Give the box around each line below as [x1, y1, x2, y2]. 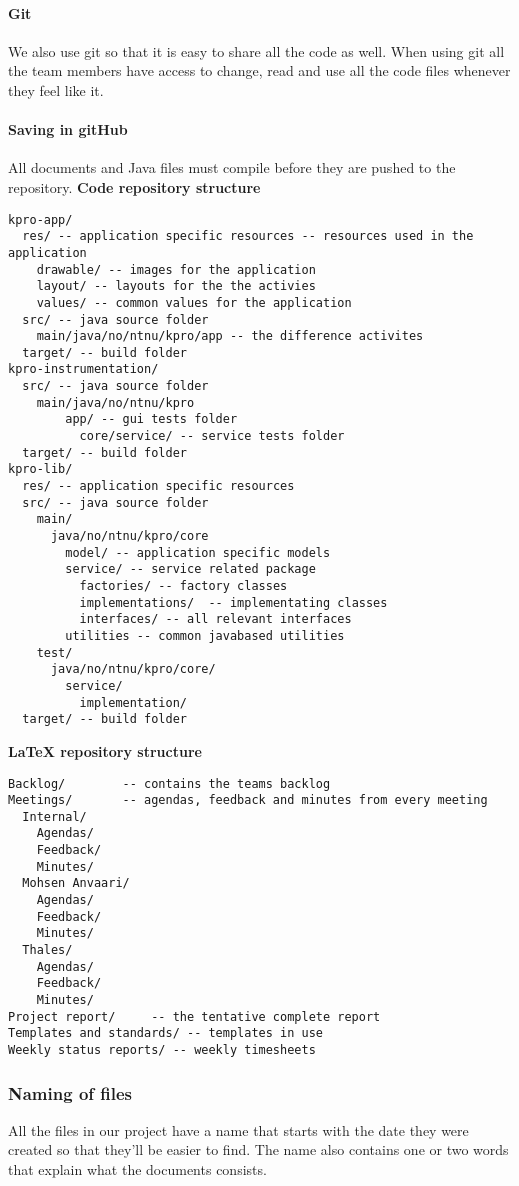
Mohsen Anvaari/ [22, 876, 130, 891]
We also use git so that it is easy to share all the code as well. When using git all [8, 40, 505, 61]
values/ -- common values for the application [36, 295, 352, 310]
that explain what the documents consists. [8, 1159, 267, 1180]
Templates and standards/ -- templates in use [8, 1026, 323, 1041]
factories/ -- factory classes [79, 579, 288, 593]
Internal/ [22, 809, 87, 824]
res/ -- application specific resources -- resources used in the [22, 229, 474, 244]
